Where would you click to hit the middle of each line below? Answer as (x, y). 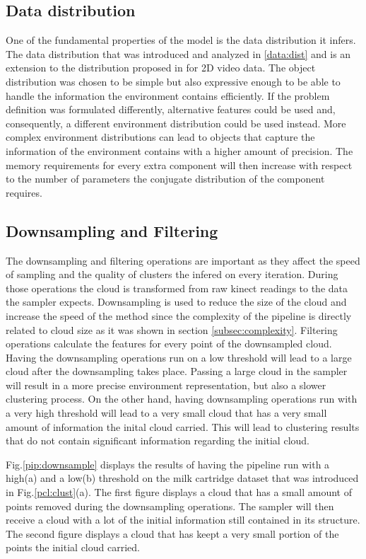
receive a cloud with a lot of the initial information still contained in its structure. (183, 520)
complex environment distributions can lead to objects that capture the (160, 137)
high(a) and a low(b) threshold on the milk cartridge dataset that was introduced (182, 478)
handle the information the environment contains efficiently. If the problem (168, 95)
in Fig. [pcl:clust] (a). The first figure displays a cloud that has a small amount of (179, 492)
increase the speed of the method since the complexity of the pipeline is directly (179, 315)
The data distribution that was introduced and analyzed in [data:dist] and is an (178, 53)
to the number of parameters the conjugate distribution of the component (165, 179)
